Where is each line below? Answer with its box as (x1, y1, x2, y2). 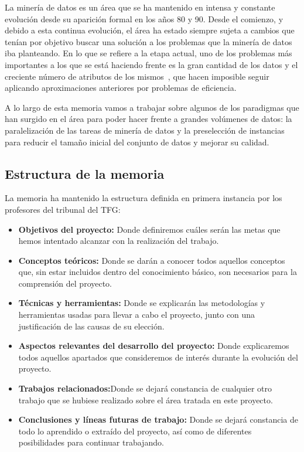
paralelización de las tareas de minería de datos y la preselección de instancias (5, 124, 285, 136)
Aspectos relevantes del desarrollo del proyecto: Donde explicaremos (18, 339, 289, 352)
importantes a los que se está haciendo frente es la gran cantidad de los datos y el (5, 58, 298, 70)
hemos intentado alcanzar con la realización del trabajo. (18, 235, 219, 247)
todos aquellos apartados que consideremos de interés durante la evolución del (18, 351, 298, 363)
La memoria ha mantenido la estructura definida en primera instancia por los (5, 192, 282, 204)
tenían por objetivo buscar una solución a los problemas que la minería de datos (5, 35, 292, 47)
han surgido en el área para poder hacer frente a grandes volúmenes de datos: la (5, 113, 292, 125)
